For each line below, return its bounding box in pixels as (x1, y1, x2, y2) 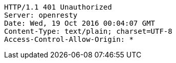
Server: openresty (4, 11, 78, 19)
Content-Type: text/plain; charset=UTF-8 (4, 27, 172, 35)
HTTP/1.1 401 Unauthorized (4, 3, 112, 11)
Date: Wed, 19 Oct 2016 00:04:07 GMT (4, 19, 156, 27)
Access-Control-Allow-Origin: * (4, 35, 134, 43)
